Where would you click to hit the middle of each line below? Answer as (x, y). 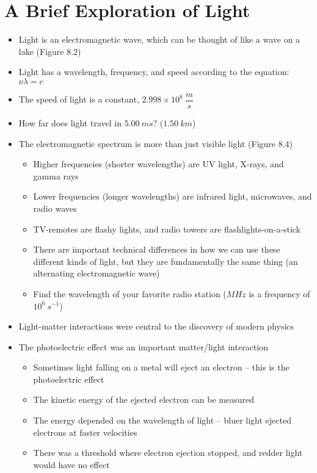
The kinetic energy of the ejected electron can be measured (144, 399)
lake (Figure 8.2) (50, 51)
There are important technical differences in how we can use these (157, 249)
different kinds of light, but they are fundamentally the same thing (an (166, 261)
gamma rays (56, 175)
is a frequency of (279, 293)
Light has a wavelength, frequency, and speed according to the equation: (154, 72)
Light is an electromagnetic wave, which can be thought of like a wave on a (159, 39)
